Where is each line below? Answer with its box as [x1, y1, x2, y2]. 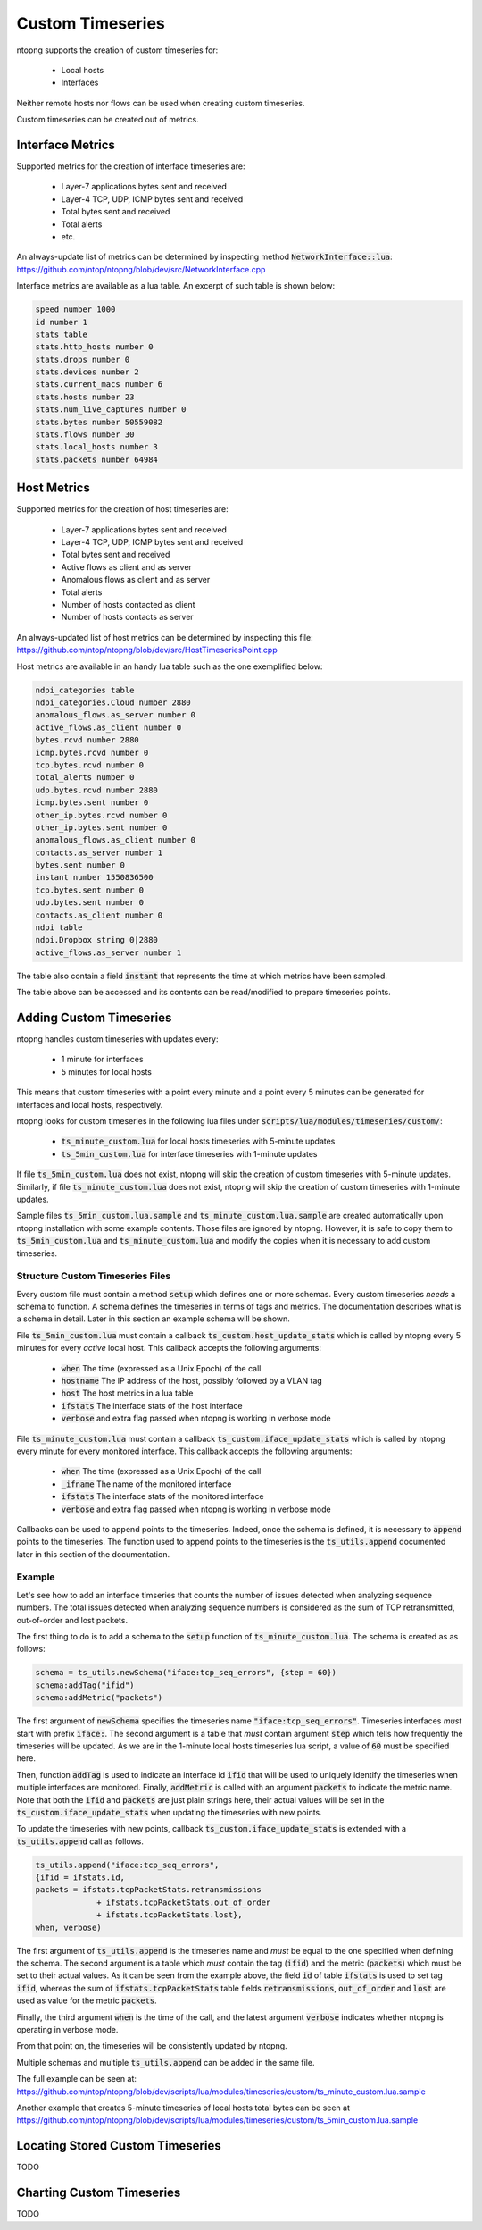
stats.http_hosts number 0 [35, 342, 154, 352]
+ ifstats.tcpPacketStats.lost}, [96, 1910, 243, 1920]
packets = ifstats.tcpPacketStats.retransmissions [35, 1885, 262, 1895]
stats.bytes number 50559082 [35, 416, 163, 427]
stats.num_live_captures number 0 [35, 405, 187, 415]
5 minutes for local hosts [61, 1066, 152, 1077]
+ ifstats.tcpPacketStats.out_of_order [96, 1897, 271, 1907]
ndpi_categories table [35, 684, 135, 695]
